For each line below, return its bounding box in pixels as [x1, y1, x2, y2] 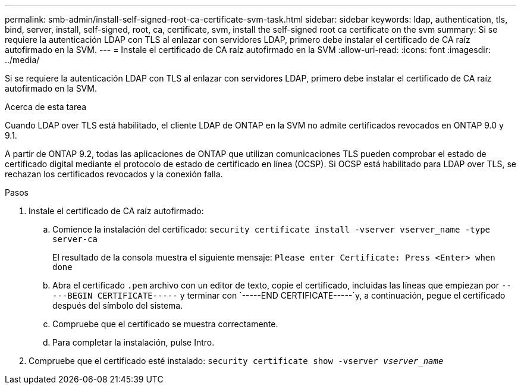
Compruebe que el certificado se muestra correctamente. [52, 319, 278, 329]
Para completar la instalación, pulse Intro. [52, 337, 215, 347]
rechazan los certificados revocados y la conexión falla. [5, 169, 223, 179]
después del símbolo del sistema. [52, 300, 183, 310]
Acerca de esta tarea [5, 102, 87, 112]
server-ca [52, 234, 98, 244]
